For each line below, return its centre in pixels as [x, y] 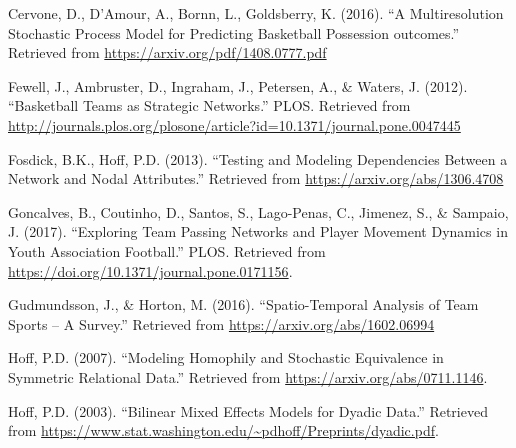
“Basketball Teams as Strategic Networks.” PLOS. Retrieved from [209, 105]
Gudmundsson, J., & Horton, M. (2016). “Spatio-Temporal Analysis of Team [243, 304]
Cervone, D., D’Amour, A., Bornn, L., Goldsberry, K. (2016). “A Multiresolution [256, 13]
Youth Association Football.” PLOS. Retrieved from [167, 250]
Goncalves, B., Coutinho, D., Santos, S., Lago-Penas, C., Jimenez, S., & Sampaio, [258, 211]
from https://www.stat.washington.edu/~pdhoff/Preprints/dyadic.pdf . [223, 430]
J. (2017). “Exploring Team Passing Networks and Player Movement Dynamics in [258, 231]
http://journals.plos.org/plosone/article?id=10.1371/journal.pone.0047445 [234, 124]
